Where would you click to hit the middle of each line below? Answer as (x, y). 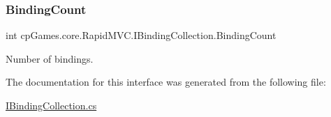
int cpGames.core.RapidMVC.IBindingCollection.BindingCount (141, 35)
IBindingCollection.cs (51, 105)
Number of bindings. (50, 58)
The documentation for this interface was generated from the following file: (166, 82)
